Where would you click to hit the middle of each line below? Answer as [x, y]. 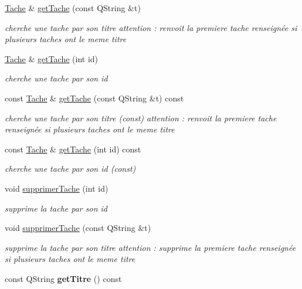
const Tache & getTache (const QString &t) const [94, 98]
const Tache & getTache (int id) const [73, 149]
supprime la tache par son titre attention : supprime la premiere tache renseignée [150, 247]
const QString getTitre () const [63, 278]
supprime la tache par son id [56, 208]
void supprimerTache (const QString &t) [78, 228]
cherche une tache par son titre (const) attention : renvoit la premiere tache [141, 118]
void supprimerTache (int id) [57, 188]
